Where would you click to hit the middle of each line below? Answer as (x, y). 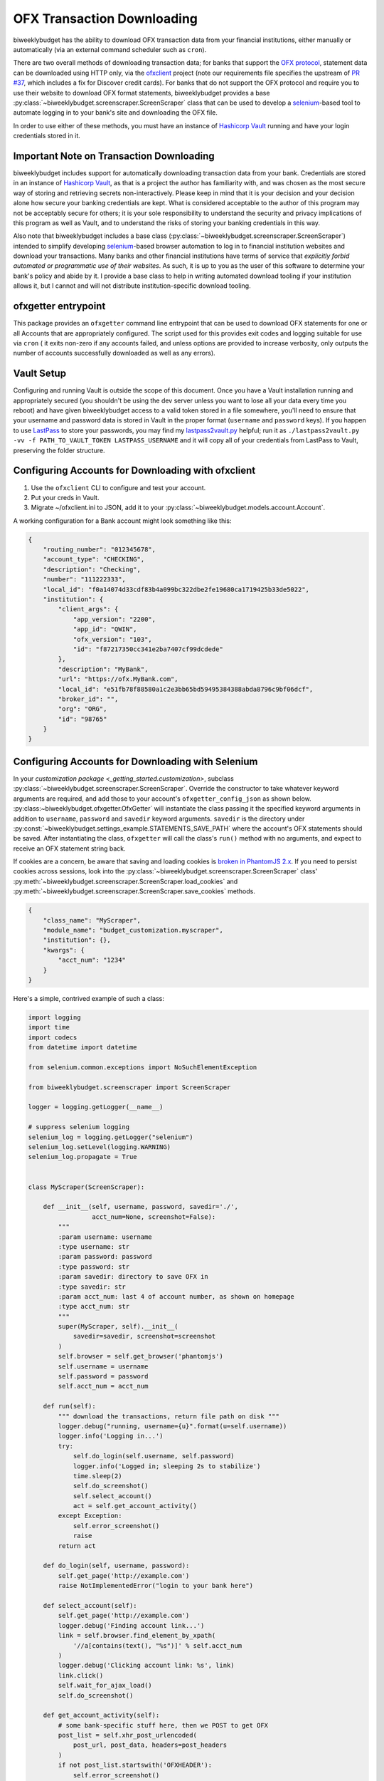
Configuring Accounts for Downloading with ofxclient (134, 471)
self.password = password (103, 1376)
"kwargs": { (64, 950)
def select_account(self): (90, 1605)
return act (77, 1546)
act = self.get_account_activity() (135, 1506)
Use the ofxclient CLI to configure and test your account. (118, 487)
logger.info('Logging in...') (111, 1436)
